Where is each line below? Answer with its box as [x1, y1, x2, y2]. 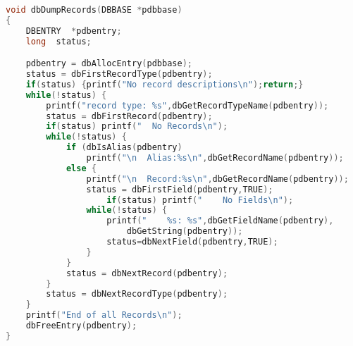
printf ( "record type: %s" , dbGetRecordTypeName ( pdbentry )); [46, 100, 329, 111]
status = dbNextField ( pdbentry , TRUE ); [106, 237, 278, 247]
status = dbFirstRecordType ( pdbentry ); [25, 69, 213, 80]
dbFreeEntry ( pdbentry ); [25, 321, 137, 331]
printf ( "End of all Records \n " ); [25, 310, 182, 321]
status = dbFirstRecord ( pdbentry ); [46, 111, 213, 121]
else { [66, 163, 97, 173]
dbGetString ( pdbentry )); [126, 226, 243, 237]
